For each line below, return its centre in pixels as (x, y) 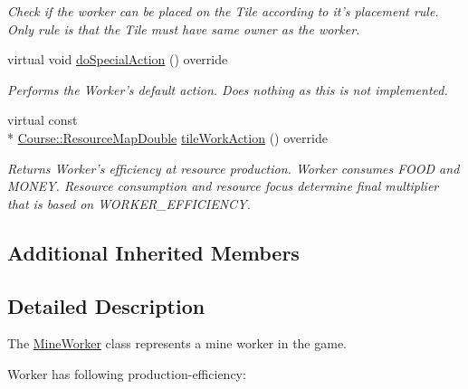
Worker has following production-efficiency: (127, 373)
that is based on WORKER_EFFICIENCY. (129, 203)
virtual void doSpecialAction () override (118, 59)
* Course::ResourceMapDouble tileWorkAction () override (167, 137)
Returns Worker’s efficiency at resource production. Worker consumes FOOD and (234, 168)
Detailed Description (106, 305)
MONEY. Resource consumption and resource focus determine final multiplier (223, 186)
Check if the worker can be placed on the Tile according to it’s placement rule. (223, 11)
